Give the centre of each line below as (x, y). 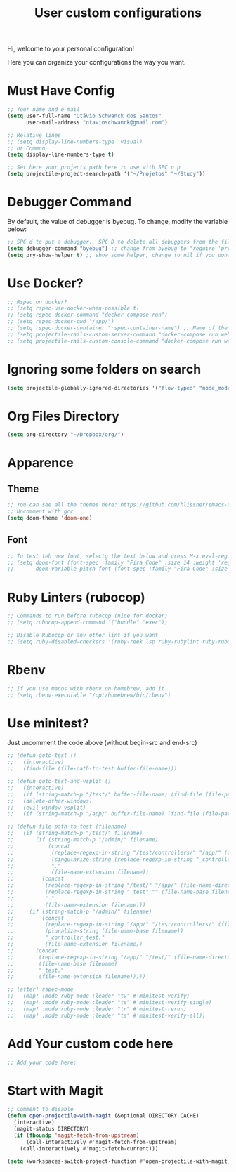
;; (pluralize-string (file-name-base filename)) (96, 931)
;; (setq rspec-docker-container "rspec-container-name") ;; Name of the (118, 328)
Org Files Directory (63, 416)
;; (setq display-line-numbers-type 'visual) (75, 142)
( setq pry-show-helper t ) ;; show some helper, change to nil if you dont (119, 255)
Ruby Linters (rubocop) (76, 597)
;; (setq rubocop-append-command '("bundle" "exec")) (88, 623)
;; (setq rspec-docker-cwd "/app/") (61, 322)
